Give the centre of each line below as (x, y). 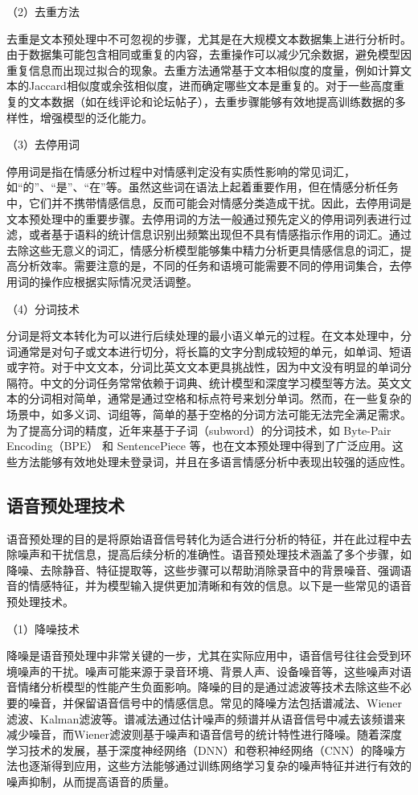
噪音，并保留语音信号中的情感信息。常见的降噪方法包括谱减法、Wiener (215, 702)
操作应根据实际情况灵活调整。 (119, 281)
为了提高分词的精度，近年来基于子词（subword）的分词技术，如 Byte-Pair (199, 430)
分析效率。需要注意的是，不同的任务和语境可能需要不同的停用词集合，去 (209, 266)
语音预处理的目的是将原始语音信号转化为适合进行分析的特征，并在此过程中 (203, 538)
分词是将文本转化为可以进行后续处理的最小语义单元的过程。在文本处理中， (203, 336)
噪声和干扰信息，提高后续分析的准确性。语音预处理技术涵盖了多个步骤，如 (214, 554)
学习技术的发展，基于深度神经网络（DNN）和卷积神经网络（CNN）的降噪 (201, 750)
